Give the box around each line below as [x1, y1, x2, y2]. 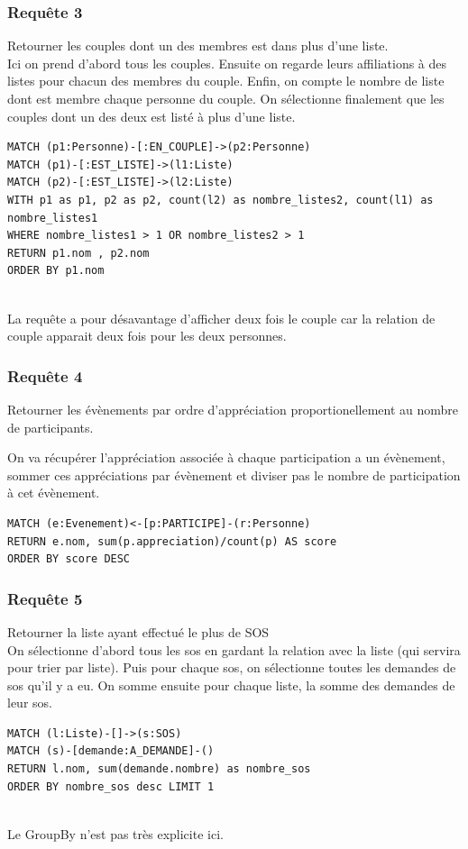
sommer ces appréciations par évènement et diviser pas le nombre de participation [7, 465, 461, 484]
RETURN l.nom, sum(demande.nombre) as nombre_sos [7, 762, 311, 776]
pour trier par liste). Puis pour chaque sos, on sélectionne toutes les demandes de [7, 658, 456, 677]
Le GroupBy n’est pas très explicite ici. [7, 824, 224, 843]
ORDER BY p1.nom [7, 264, 105, 278]
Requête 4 [7, 364, 83, 387]
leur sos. [7, 693, 52, 712]
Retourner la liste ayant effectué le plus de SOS [7, 622, 270, 641]
